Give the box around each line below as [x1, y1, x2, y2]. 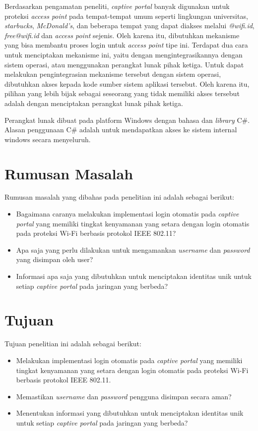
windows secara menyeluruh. [4, 134, 91, 144]
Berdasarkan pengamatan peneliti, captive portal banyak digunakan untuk [4, 1, 230, 11]
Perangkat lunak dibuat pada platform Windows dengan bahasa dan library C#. [4, 114, 250, 125]
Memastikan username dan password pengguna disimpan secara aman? [16, 391, 232, 401]
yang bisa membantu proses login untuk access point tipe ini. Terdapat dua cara [4, 40, 248, 50]
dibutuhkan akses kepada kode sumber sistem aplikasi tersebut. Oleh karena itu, [4, 78, 250, 89]
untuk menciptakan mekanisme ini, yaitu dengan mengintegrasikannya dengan [4, 49, 243, 59]
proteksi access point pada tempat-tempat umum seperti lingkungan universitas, [4, 10, 248, 21]
